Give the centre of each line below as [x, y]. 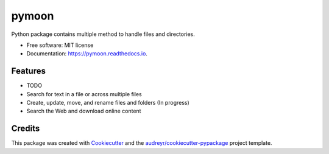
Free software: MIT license [60, 45]
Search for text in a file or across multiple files [84, 94]
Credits [26, 129]
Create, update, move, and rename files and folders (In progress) [108, 103]
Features [28, 71]
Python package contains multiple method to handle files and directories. [103, 34]
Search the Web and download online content [84, 111]
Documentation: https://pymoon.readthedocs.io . [87, 54]
